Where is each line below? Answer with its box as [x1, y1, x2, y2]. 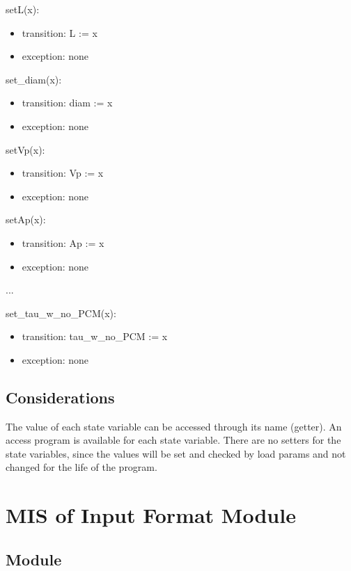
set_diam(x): [6, 72, 62, 86]
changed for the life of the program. [6, 460, 157, 474]
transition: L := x [22, 25, 97, 40]
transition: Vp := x [22, 166, 104, 180]
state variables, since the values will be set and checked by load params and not [6, 446, 346, 460]
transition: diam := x [22, 95, 113, 110]
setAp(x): [6, 212, 46, 227]
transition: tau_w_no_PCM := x [22, 329, 168, 344]
